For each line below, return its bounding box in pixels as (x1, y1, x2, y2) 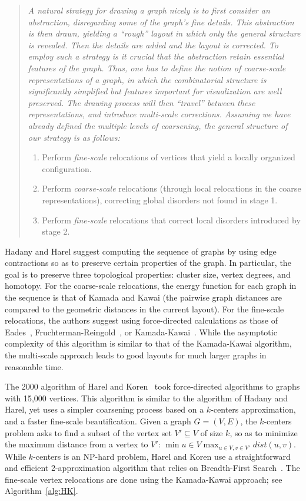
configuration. (42, 162, 92, 174)
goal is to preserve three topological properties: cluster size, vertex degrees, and (5, 268, 291, 280)
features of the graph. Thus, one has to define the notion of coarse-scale (28, 61, 286, 74)
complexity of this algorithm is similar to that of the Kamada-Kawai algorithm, (5, 337, 292, 350)
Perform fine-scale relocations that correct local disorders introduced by (42, 213, 301, 226)
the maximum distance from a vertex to (5, 438, 148, 450)
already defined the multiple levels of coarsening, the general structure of (28, 119, 288, 131)
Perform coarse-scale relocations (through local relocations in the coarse (42, 182, 301, 195)
